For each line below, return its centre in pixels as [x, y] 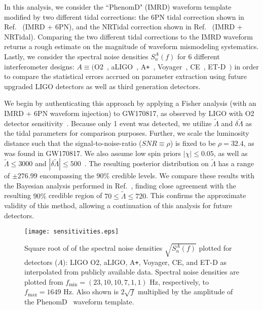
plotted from [44, 281]
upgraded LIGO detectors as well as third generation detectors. [102, 86]
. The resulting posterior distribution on [146, 163]
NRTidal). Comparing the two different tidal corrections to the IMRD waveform [128, 36]
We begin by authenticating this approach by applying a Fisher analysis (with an [130, 103]
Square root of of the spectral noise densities [93, 248]
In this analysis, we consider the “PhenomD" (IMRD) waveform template [118, 7]
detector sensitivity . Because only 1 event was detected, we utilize [108, 123]
